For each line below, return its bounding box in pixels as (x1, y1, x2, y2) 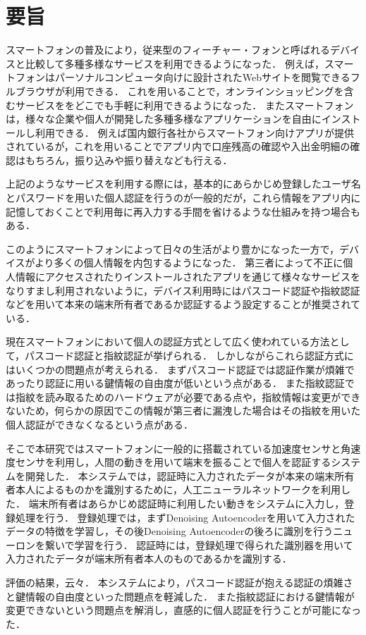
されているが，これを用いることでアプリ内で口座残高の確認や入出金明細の (6, 139, 350, 154)
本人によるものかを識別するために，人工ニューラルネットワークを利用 (15, 482, 341, 497)
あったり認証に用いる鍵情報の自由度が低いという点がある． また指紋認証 (6, 376, 345, 390)
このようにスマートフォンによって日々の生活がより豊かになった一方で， (6, 241, 339, 256)
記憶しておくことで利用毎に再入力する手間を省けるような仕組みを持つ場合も (6, 204, 360, 218)
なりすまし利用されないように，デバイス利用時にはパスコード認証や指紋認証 (6, 283, 360, 297)
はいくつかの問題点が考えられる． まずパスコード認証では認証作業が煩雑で (6, 362, 355, 376)
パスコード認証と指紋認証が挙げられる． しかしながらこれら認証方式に (25, 348, 354, 362)
